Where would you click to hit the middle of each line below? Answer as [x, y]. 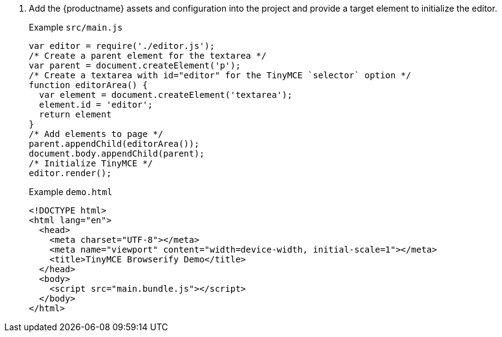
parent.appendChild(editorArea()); [114, 144]
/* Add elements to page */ [96, 134]
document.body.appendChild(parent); [117, 154]
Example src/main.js [76, 27]
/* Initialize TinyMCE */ [91, 163]
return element [75, 114]
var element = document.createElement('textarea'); [165, 95]
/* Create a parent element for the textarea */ [148, 56]
